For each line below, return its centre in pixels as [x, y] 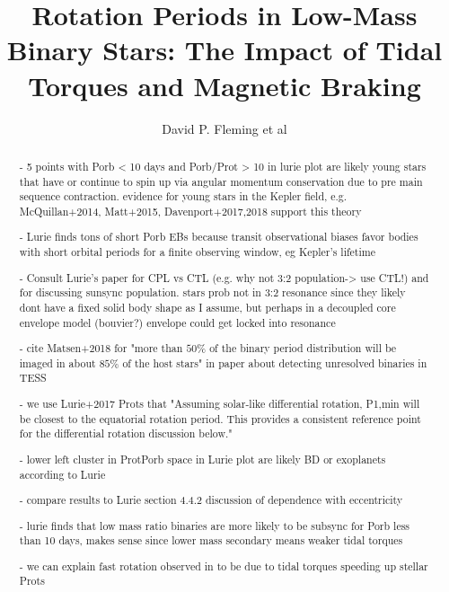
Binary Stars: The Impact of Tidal [224, 50]
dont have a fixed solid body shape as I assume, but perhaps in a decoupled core [207, 307]
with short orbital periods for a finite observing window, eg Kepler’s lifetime [197, 252]
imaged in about [57, 362]
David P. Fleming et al [224, 128]
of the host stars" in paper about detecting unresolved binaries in [275, 362]
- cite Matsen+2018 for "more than [101, 348]
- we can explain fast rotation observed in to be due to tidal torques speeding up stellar [224, 565]
